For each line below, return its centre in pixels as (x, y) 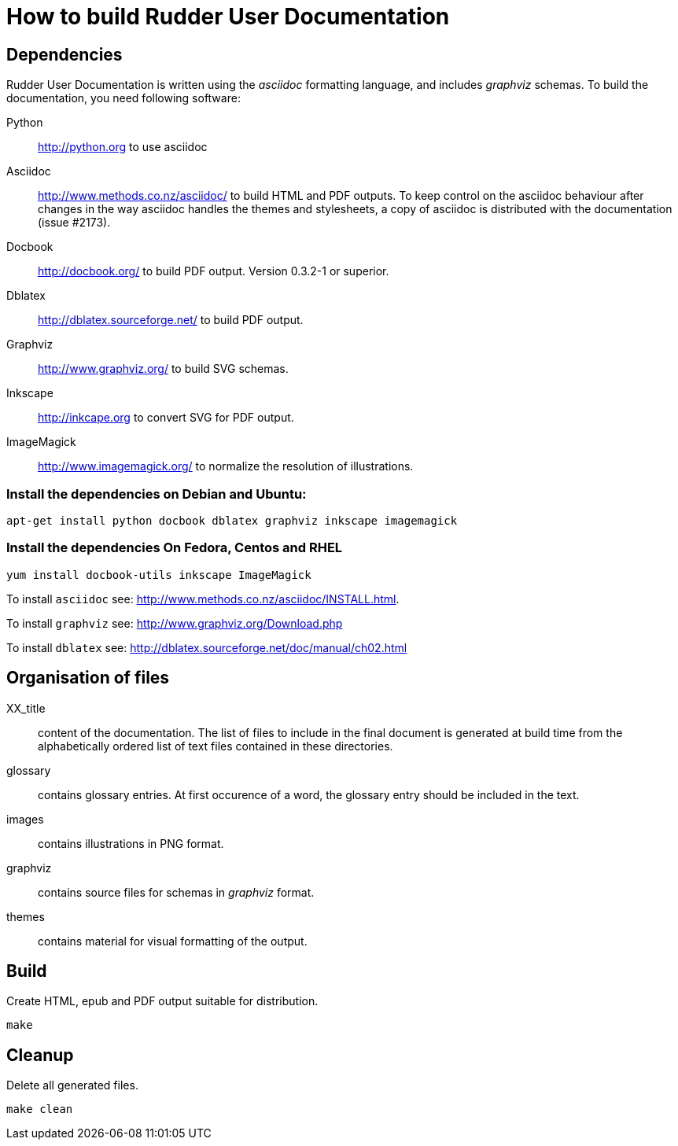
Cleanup (40, 1055)
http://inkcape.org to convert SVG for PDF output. (166, 418)
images (25, 819)
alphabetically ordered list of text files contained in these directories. (216, 746)
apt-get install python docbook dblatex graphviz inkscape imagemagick (232, 520)
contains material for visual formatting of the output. (173, 941)
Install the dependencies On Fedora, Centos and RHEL (175, 548)
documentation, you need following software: (123, 98)
